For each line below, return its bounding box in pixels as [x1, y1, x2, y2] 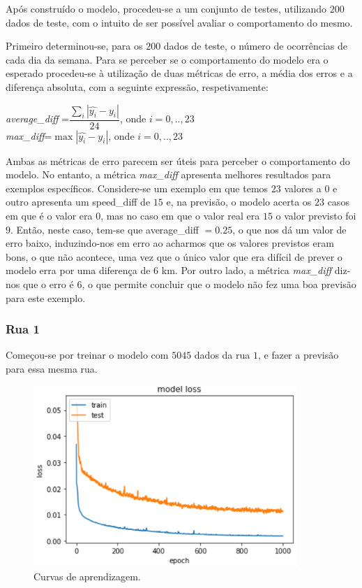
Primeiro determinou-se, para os [6, 38, 143, 53]
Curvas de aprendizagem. [33, 569, 141, 584]
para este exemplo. [6, 290, 86, 305]
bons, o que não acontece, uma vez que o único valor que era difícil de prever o [6, 249, 342, 264]
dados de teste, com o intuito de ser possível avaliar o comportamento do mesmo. [6, 15, 353, 29]
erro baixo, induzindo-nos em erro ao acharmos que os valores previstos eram [6, 236, 334, 250]
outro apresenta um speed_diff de [6, 194, 151, 209]
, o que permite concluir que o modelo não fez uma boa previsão [82, 276, 356, 291]
